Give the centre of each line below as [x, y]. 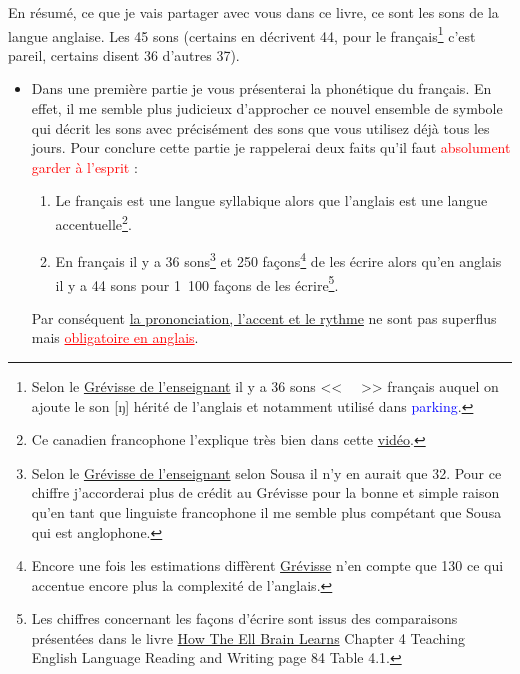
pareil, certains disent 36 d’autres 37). [124, 54]
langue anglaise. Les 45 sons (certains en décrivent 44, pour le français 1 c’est [242, 34]
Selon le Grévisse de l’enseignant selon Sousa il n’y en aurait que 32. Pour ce [266, 472]
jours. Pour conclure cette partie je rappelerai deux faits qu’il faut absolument [271, 147]
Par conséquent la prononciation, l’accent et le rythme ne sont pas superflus [264, 317]
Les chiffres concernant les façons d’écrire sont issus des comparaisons [244, 618]
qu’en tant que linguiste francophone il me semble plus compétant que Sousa [266, 511]
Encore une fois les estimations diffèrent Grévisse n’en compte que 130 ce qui [267, 565]
